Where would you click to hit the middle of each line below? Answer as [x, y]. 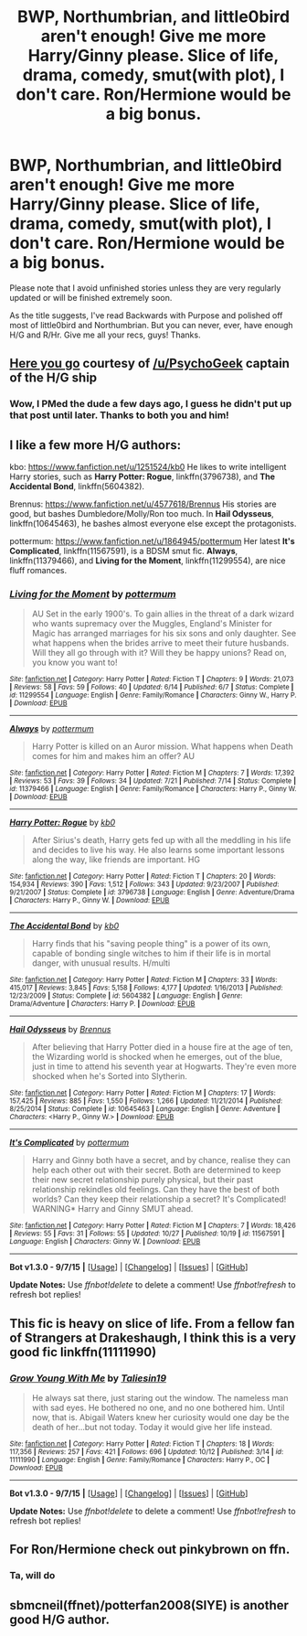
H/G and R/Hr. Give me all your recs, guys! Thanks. [105, 335]
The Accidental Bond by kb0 [64, 926]
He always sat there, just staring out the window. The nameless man [160, 1398]
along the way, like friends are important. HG [116, 860]
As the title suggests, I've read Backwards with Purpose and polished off [146, 315]
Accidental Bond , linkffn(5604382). [77, 487]
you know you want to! [74, 663]
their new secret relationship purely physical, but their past [143, 1180]
